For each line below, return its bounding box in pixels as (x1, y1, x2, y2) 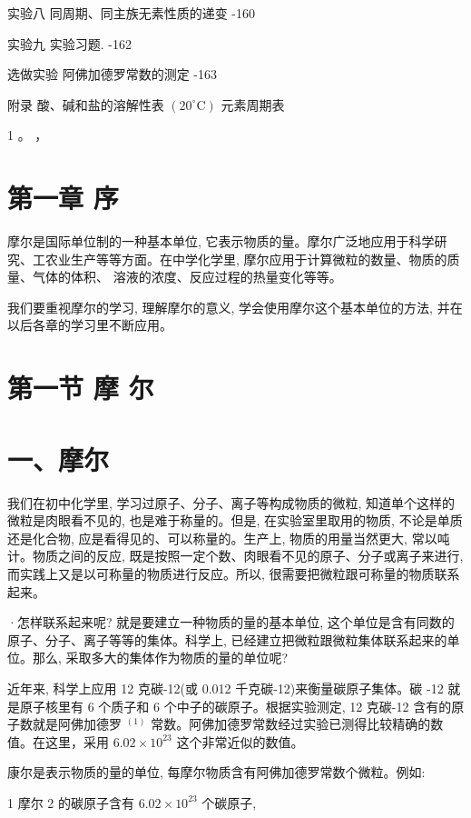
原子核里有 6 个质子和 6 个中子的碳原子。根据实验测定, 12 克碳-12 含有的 (19, 696, 452, 715)
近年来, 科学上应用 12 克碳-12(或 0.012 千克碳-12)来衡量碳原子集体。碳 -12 (7, 678, 444, 697)
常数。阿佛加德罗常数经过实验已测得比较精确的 (151, 714, 431, 733)
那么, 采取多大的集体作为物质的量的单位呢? (32, 648, 289, 667)
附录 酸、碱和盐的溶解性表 (7, 95, 164, 114)
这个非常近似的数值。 (176, 732, 304, 751)
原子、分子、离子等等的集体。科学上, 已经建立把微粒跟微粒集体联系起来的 (7, 630, 447, 649)
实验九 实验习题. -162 (7, 34, 132, 53)
